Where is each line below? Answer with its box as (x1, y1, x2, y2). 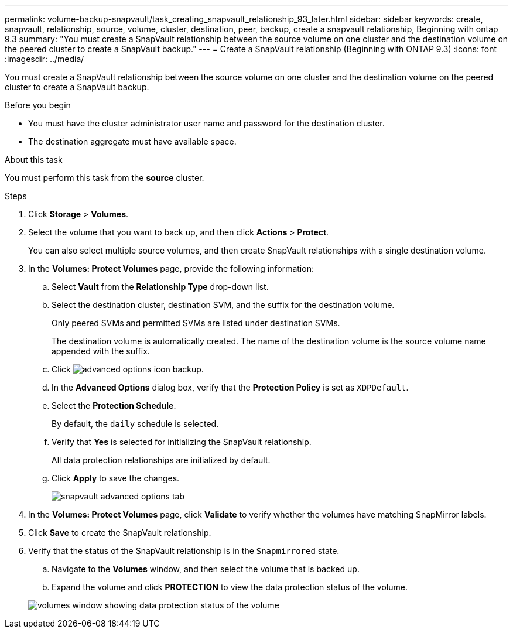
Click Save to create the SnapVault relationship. (28, 528, 211, 538)
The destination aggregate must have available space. (28, 136, 237, 146)
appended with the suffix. (52, 346, 150, 356)
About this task (5, 155, 63, 165)
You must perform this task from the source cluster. (5, 173, 204, 183)
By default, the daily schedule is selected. (52, 419, 219, 429)
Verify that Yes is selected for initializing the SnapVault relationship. (52, 437, 312, 447)
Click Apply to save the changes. (52, 473, 180, 483)
